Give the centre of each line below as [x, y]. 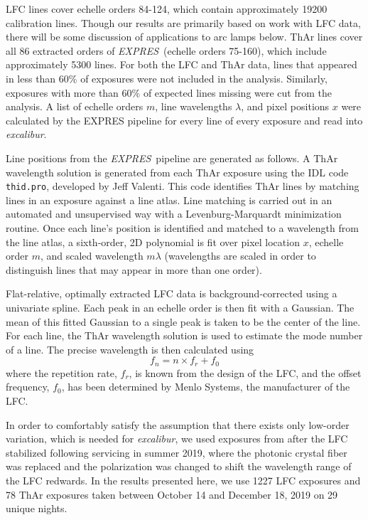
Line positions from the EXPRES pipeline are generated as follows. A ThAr [172, 158]
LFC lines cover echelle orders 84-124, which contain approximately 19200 [167, 9]
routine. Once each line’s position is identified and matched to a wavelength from [182, 227]
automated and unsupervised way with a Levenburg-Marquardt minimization [174, 214]
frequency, [28, 387]
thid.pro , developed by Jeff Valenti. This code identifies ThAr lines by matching [183, 186]
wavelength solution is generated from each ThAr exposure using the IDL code [177, 172]
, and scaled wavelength [92, 256]
